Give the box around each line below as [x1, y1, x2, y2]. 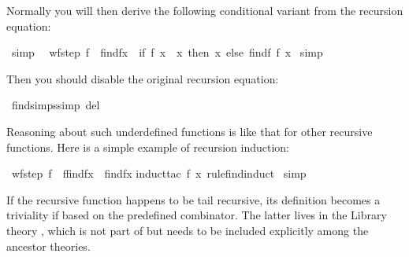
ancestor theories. [6, 237, 91, 254]
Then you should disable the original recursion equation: [6, 70, 279, 86]
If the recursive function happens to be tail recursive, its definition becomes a [6, 191, 381, 207]
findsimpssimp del [11, 97, 100, 113]
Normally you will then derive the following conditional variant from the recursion [6, 2, 403, 18]
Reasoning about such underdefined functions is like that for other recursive [6, 123, 373, 139]
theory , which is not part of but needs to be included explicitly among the [6, 222, 369, 238]
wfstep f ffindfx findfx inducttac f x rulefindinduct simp [11, 165, 307, 182]
